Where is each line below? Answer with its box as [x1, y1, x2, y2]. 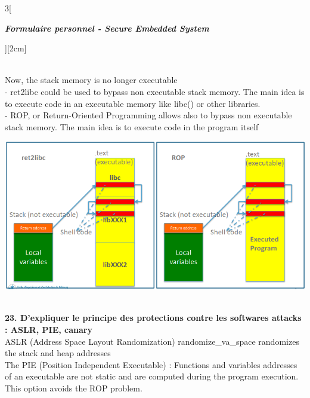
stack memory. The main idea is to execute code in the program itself [5, 120, 259, 133]
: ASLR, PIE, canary [5, 323, 92, 335]
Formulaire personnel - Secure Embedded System [5, 22, 209, 34]
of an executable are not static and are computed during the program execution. [5, 370, 299, 382]
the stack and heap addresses [5, 347, 111, 359]
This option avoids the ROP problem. [5, 381, 142, 394]
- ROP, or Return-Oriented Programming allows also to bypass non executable [5, 109, 292, 121]
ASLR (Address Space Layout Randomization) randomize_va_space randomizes [5, 335, 299, 347]
